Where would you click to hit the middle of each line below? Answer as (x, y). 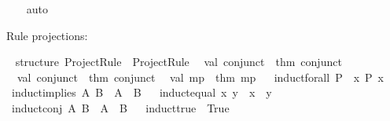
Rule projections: (47, 35)
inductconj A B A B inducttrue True (120, 107)
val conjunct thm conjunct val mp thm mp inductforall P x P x (201, 77)
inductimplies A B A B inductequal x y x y (142, 92)
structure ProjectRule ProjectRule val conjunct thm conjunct (178, 62)
